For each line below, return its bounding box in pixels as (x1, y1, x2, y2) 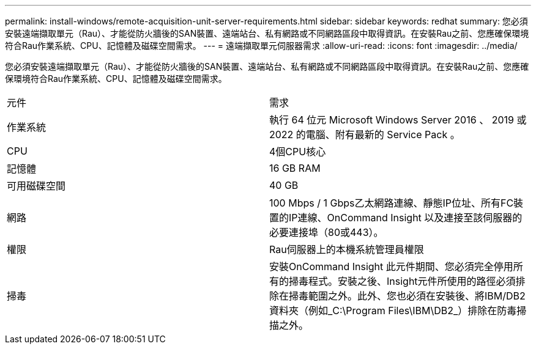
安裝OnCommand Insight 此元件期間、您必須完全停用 (269, 260, 513, 273)
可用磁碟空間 (7, 180, 66, 192)
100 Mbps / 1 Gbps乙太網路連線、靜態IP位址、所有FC (269, 197, 514, 209)
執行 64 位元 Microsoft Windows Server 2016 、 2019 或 (269, 114, 527, 126)
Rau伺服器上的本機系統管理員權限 (269, 243, 424, 255)
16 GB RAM (269, 162, 321, 174)
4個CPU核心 (269, 145, 326, 158)
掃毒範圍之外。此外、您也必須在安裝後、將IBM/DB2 (289, 290, 526, 302)
